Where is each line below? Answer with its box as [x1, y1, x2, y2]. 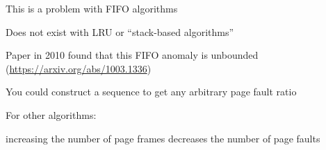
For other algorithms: [6, 107, 97, 122]
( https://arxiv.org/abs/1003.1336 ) [6, 61, 152, 75]
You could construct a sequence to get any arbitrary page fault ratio [6, 84, 297, 99]
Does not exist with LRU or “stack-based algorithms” [6, 24, 234, 39]
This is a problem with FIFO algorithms [6, 1, 178, 15]
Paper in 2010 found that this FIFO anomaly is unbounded [6, 48, 259, 62]
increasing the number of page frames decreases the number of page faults [6, 131, 320, 145]
